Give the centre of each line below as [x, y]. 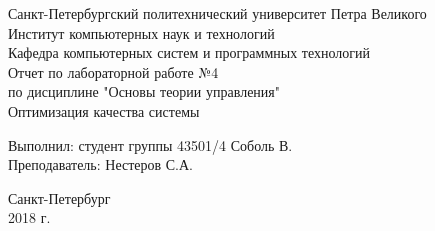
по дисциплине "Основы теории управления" [144, 91]
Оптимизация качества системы [104, 110]
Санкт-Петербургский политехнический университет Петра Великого [217, 13]
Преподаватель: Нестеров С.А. [101, 164]
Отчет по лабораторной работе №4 [113, 71]
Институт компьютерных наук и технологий [141, 32]
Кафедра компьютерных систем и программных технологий [189, 52]
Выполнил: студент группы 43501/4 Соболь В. [150, 144]
